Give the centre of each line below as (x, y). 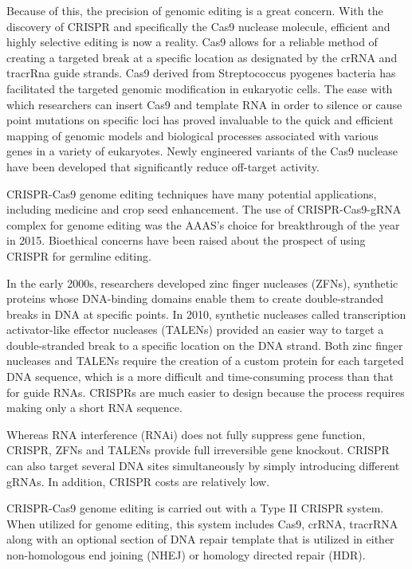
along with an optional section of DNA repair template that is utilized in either (200, 539)
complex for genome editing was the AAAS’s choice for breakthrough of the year (203, 224)
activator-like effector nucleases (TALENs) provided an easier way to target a (195, 330)
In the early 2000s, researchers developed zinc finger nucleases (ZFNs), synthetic (202, 283)
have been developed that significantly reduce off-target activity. (163, 166)
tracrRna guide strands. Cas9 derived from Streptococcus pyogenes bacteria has (201, 73)
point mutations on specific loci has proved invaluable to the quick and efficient (200, 120)
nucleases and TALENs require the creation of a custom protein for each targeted (205, 361)
